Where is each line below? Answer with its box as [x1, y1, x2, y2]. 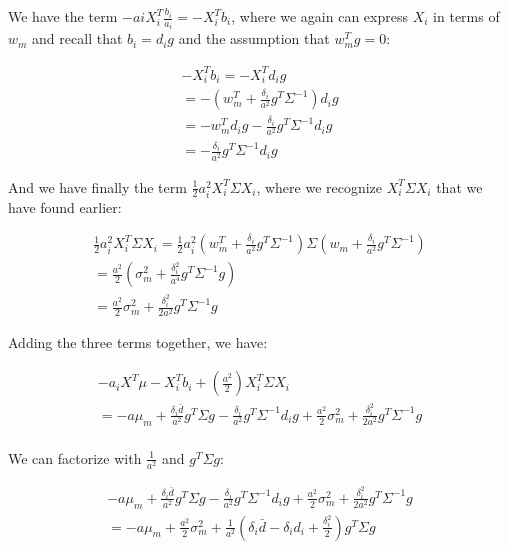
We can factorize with [8, 447, 142, 468]
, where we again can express [231, 6, 408, 26]
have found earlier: [8, 196, 122, 217]
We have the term [8, 6, 118, 26]
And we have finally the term [8, 176, 187, 197]
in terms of [433, 6, 500, 26]
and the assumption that [178, 28, 330, 49]
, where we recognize [256, 176, 383, 197]
